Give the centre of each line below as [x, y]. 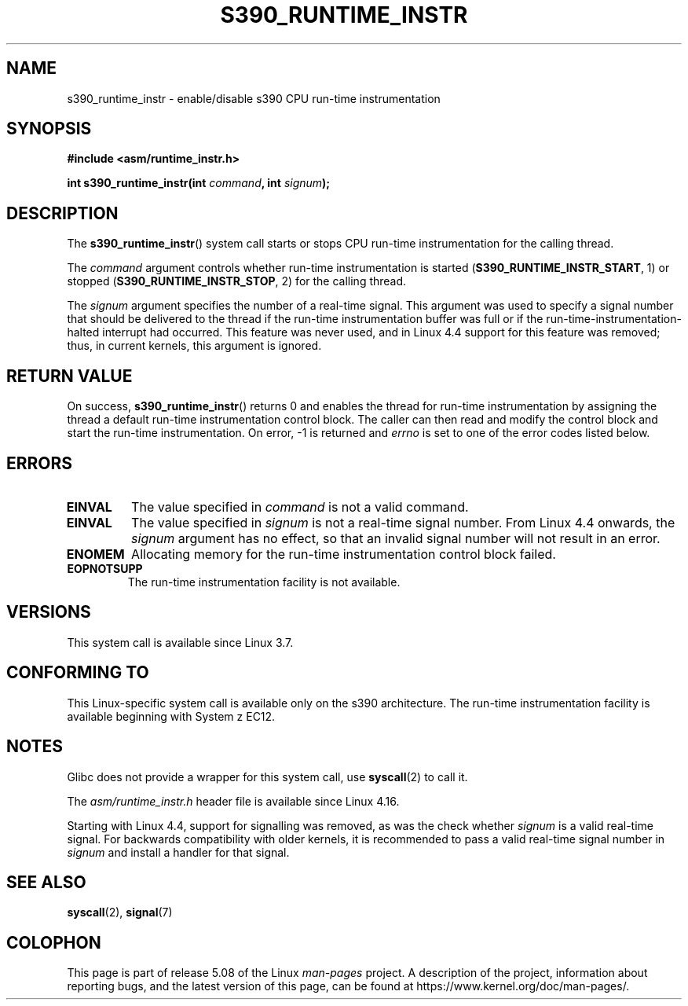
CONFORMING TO [78, 673]
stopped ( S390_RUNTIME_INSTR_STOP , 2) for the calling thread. [237, 281]
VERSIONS [49, 612]
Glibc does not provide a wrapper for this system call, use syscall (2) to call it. [267, 777]
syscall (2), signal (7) [120, 912]
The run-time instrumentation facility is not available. [264, 582]
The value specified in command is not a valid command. [300, 507]
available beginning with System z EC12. [171, 716]
